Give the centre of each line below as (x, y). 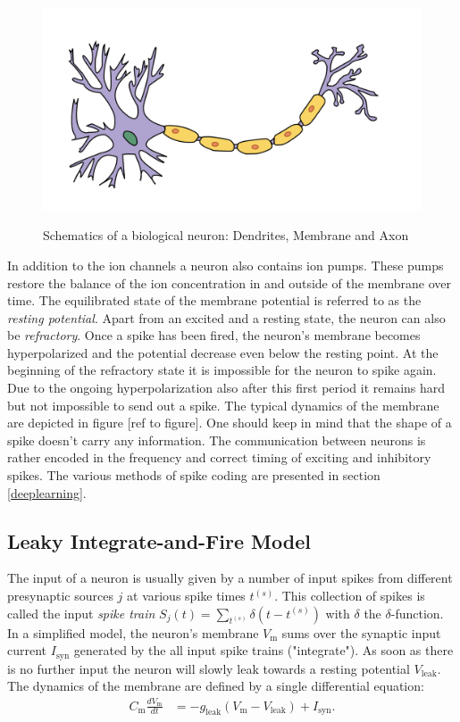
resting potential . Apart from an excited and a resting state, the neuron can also (226, 317)
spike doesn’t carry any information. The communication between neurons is (217, 440)
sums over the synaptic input (361, 632)
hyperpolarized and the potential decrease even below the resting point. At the (223, 352)
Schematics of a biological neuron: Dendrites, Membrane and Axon (226, 235)
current (27, 650)
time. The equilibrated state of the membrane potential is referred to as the (214, 300)
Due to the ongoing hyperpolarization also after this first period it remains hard (226, 388)
